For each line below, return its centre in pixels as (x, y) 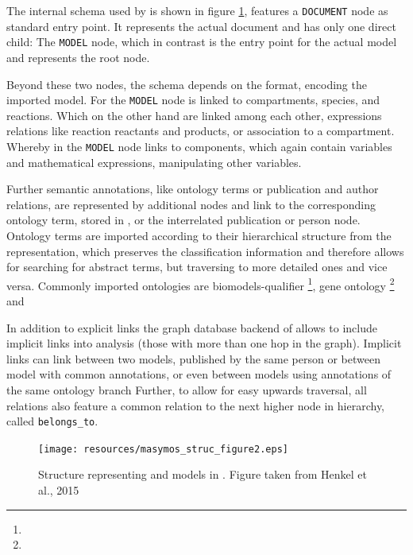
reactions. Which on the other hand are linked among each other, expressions (194, 115)
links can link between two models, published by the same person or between (193, 358)
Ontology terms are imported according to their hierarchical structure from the (199, 235)
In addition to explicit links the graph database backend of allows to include (192, 327)
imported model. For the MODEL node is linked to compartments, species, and (193, 100)
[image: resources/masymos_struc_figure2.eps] (163, 449)
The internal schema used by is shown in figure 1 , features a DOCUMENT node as (197, 10)
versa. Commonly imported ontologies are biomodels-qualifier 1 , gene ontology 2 (201, 284)
